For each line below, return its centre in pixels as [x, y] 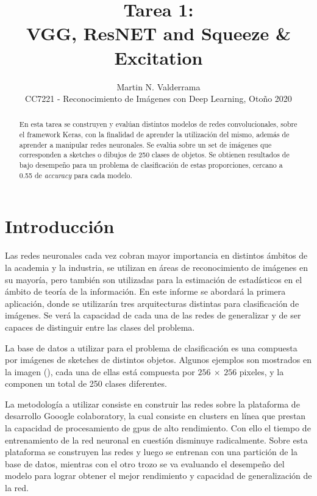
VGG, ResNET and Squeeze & [158, 33]
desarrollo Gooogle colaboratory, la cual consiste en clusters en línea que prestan [155, 416]
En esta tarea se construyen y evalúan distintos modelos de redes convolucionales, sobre [158, 124]
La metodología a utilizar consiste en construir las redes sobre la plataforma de [152, 404]
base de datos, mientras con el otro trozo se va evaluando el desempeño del [145, 463]
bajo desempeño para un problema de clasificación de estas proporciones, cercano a [151, 165]
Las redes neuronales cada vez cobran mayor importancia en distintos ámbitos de [156, 255]
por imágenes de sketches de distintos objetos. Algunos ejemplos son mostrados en [158, 360]
